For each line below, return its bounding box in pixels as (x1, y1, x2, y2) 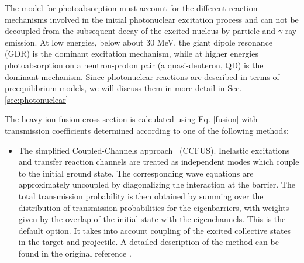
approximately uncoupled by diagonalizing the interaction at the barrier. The (18, 178, 295, 191)
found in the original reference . (18, 247, 132, 259)
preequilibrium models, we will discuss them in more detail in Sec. (5, 82, 242, 94)
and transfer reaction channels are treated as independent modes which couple (18, 155, 299, 168)
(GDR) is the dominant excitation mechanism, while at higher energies (5, 47, 258, 60)
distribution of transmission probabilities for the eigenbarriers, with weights (18, 201, 289, 213)
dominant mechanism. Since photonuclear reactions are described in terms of (5, 70, 279, 82)
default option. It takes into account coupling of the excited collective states (18, 224, 291, 236)
